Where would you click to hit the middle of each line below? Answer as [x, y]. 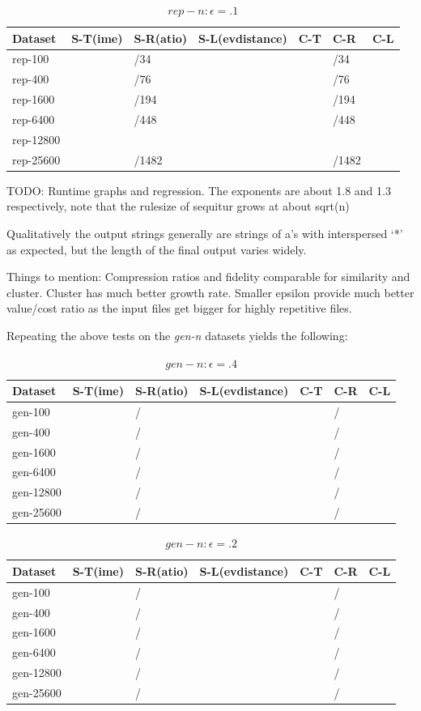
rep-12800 [36, 139]
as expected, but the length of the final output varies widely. [157, 249]
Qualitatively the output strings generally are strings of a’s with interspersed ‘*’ [205, 233]
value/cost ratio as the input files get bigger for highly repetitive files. [179, 308]
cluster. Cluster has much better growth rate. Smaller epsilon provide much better [210, 292]
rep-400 [31, 79]
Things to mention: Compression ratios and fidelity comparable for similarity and [208, 277]
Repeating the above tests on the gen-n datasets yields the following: [177, 335]
